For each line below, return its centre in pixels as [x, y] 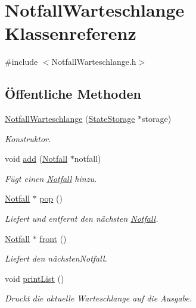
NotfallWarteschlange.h [94, 62]
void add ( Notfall [36, 158]
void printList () [35, 278]
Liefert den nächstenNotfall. [56, 258]
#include [21, 62]
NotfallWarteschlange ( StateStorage [70, 119]
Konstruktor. [28, 138]
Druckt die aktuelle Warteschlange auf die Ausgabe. [99, 298]
